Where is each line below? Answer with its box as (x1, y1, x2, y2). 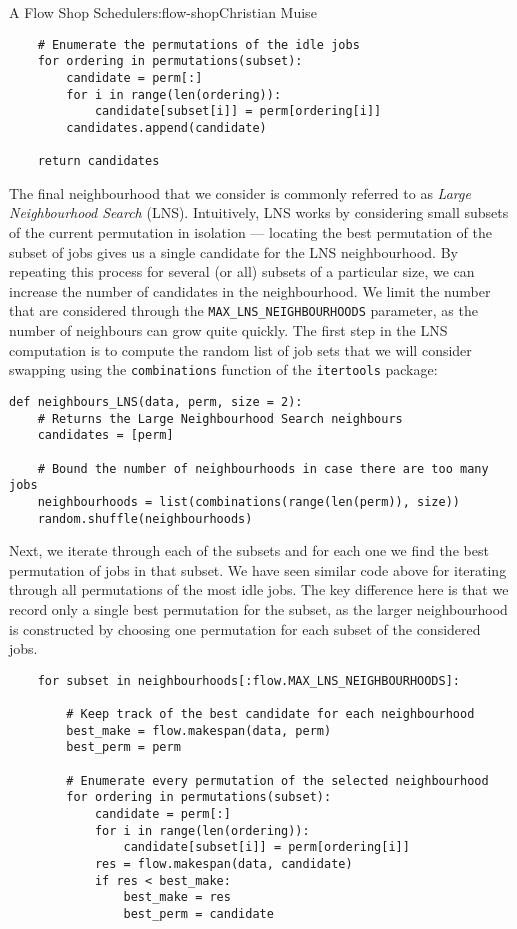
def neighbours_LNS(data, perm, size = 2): (9, 394, 303, 409)
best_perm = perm (66, 740, 181, 755)
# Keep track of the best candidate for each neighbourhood (66, 707, 475, 722)
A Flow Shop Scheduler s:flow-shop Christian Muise (9, 2, 317, 22)
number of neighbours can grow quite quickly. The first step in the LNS (9, 320, 448, 341)
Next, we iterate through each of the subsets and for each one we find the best (9, 540, 489, 561)
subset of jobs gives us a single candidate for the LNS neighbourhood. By (9, 241, 458, 262)
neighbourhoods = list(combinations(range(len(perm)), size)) (37, 494, 461, 509)
